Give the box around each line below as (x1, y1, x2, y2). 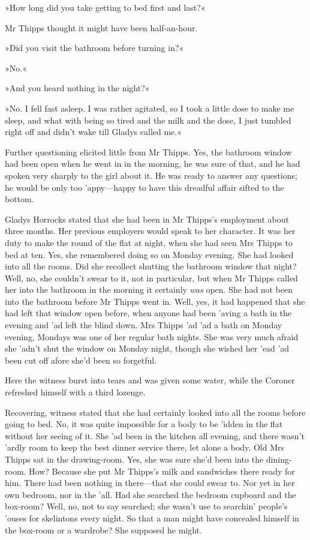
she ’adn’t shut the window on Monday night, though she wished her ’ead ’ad (5, 342, 290, 355)
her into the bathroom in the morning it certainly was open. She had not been (5, 283, 293, 296)
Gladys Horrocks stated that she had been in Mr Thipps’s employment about (5, 212, 289, 225)
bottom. (5, 193, 34, 205)
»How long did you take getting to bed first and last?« (5, 1, 206, 13)
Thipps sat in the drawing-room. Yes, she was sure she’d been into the (5, 453, 264, 465)
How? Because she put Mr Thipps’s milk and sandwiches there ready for (29, 464, 295, 477)
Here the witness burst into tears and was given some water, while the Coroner (5, 374, 295, 386)
